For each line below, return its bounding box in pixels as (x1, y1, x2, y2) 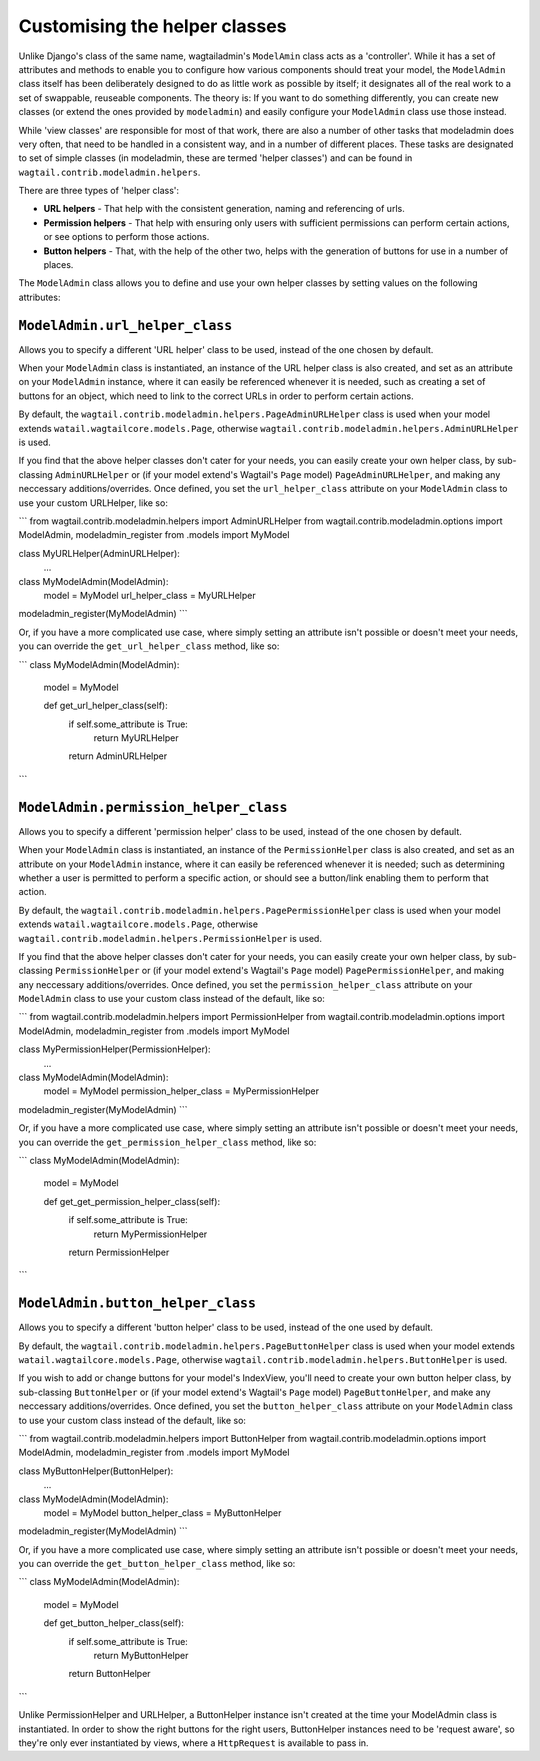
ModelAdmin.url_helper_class (18, 317, 233, 334)
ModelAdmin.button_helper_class (18, 1295, 257, 1312)
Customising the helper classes (18, 15, 287, 37)
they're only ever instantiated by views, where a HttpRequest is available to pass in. (18, 1736, 369, 1749)
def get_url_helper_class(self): (43, 700, 169, 712)
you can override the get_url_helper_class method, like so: (18, 640, 280, 652)
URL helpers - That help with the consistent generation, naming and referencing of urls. (43, 203, 405, 215)
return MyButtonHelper (93, 1650, 189, 1662)
